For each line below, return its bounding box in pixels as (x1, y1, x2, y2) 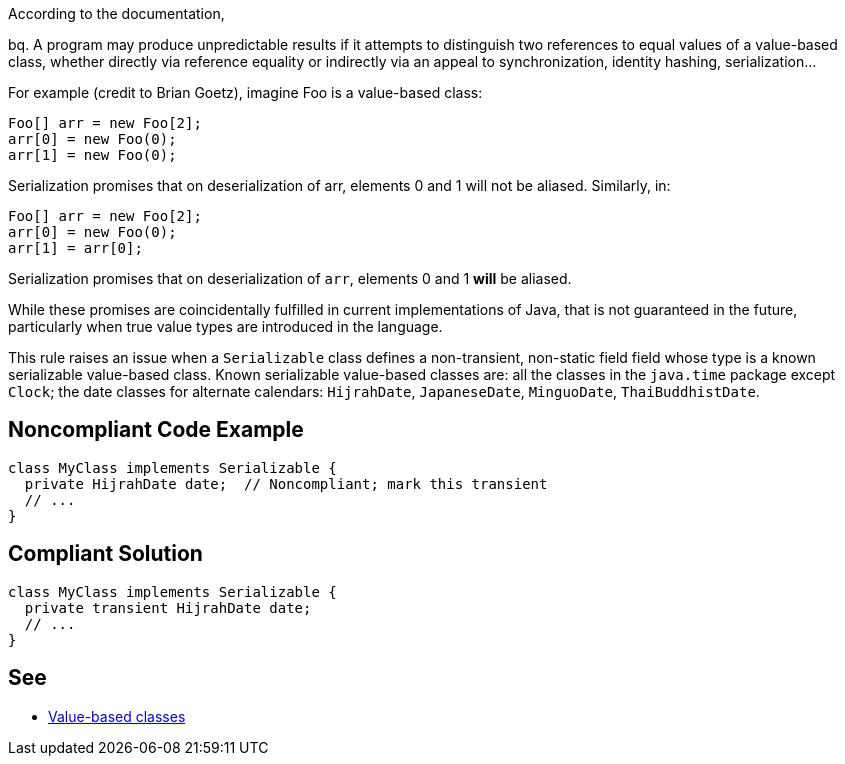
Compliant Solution (8, 541, 203, 567)
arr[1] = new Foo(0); (8, 147, 177, 163)
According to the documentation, (8, 5, 225, 22)
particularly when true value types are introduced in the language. (8, 318, 443, 335)
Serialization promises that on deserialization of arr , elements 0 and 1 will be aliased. (8, 270, 572, 287)
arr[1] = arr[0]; (8, 240, 143, 256)
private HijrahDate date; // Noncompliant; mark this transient (24, 475, 548, 492)
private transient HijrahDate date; (24, 599, 312, 616)
